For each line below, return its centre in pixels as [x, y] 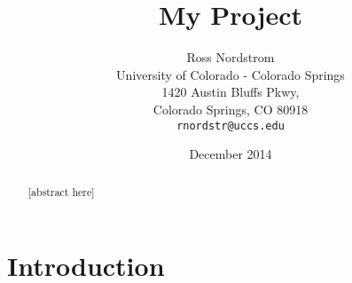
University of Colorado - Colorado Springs [231, 74]
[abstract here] [61, 191]
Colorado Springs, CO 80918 [231, 109]
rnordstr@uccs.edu [231, 126]
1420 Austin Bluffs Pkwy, [231, 92]
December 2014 [231, 154]
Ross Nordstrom [231, 57]
